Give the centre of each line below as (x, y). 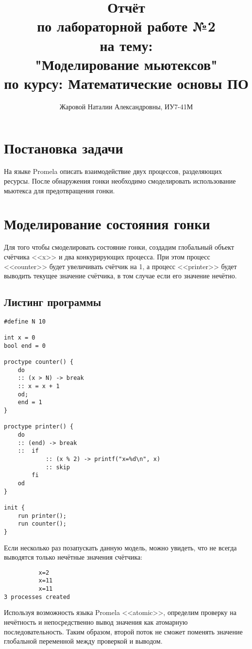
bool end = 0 (25, 346)
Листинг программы (53, 302)
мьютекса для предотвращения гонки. (59, 190)
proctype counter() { (39, 362)
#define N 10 (25, 321)
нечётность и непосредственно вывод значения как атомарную (96, 622)
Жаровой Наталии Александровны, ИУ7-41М (126, 106)
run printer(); (42, 516)
